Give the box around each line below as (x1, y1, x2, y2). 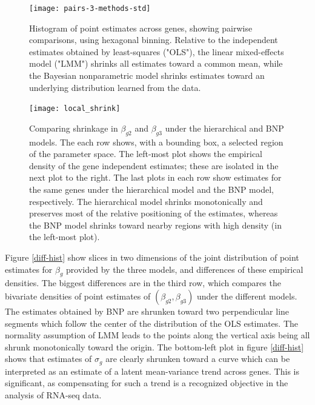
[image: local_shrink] (29, 104, 121, 113)
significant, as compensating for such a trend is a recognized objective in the (5, 377, 288, 389)
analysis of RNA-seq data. (5, 389, 102, 401)
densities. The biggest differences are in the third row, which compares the (5, 276, 281, 289)
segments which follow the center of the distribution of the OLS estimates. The (5, 316, 299, 329)
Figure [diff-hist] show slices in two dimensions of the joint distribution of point (5, 251, 299, 264)
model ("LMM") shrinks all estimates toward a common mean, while (29, 57, 283, 70)
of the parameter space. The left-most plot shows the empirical (29, 147, 262, 160)
